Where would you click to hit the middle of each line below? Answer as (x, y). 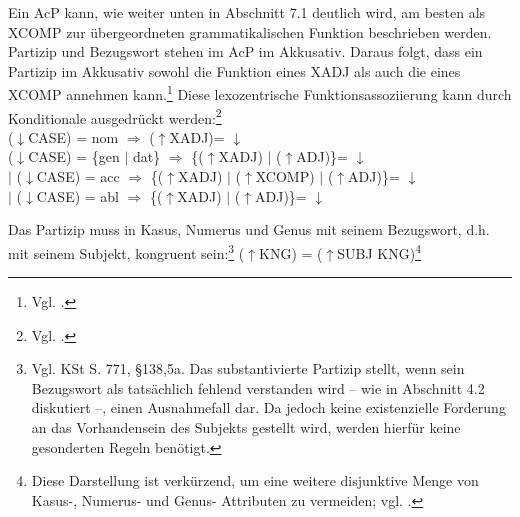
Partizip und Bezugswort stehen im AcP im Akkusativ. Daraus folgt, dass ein (245, 51)
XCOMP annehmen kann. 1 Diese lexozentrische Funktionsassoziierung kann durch (260, 93)
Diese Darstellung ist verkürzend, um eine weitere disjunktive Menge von (255, 480)
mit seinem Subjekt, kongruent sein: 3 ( (126, 251)
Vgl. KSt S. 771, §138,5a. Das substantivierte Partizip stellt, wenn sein (248, 368)
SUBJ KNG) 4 (379, 251)
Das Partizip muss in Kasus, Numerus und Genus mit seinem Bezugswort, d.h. (249, 229)
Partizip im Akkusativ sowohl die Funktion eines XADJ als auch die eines (234, 70)
